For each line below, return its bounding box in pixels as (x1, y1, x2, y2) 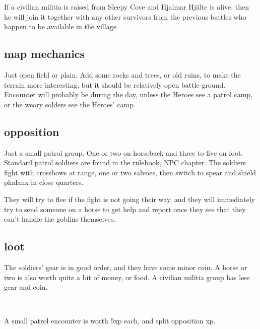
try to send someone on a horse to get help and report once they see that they (4, 204, 246, 214)
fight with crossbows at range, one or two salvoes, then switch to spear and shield (4, 167, 256, 177)
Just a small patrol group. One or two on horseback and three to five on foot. (4, 147, 243, 158)
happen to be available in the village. (4, 21, 118, 32)
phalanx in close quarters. (4, 177, 84, 187)
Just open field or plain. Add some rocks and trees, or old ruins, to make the (4, 69, 241, 80)
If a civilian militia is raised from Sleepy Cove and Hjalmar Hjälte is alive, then (4, 2, 249, 12)
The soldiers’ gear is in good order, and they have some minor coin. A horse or (4, 261, 247, 272)
